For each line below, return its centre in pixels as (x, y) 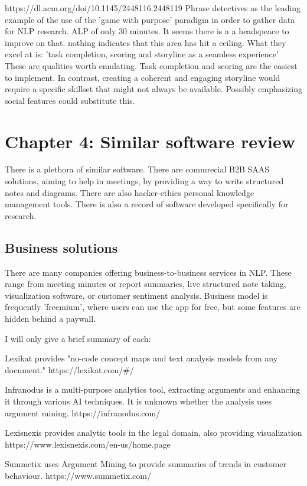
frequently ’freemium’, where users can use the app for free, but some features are (153, 307)
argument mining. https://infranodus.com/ (83, 412)
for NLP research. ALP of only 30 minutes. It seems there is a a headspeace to (147, 31)
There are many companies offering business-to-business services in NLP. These (148, 272)
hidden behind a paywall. (50, 319)
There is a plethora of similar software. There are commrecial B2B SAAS (137, 169)
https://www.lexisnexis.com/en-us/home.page (88, 444)
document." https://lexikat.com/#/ (69, 369)
